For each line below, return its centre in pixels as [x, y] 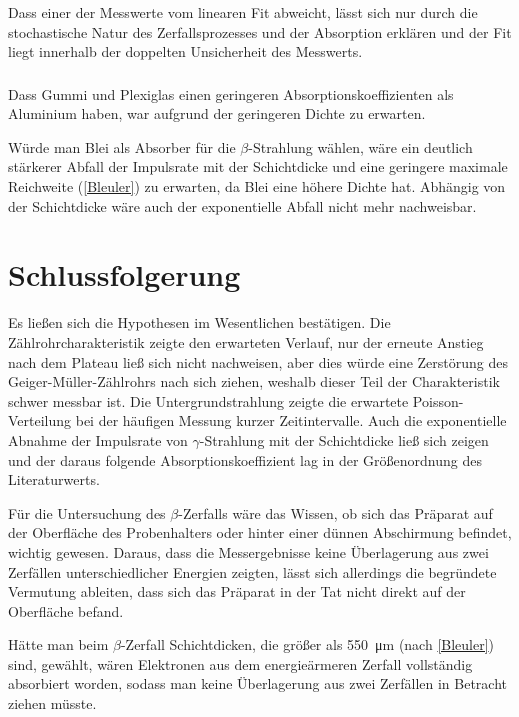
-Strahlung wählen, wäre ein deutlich [360, 146]
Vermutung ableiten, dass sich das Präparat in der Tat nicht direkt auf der [237, 591]
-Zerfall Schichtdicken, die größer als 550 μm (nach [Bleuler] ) [307, 644]
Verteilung [40, 420]
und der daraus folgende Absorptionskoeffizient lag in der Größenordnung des [245, 459]
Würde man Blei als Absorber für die [122, 146]
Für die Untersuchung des [87, 512]
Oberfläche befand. [66, 610]
